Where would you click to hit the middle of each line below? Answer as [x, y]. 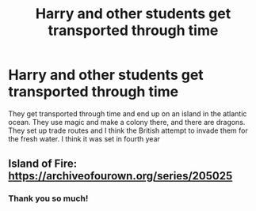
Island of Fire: [43, 164]
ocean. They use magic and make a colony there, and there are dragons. [127, 122]
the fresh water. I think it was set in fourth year [84, 138]
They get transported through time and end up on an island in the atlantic [128, 113]
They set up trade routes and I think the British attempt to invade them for [128, 130]
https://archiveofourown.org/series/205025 [120, 176]
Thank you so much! [48, 198]
